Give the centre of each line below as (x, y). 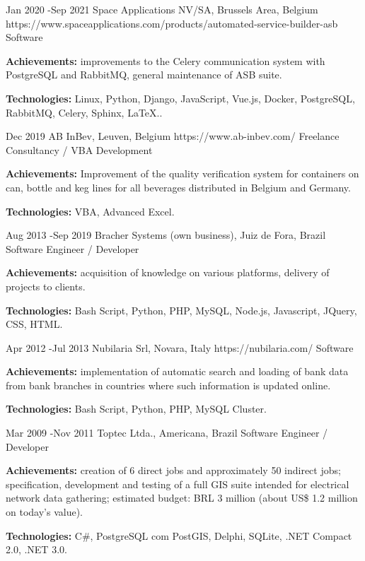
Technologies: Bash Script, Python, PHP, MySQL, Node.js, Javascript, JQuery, (181, 310)
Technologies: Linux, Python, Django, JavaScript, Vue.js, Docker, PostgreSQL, (180, 98)
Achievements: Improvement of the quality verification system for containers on (182, 173)
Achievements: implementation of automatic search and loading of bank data (177, 371)
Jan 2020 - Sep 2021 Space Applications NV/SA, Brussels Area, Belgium (162, 9)
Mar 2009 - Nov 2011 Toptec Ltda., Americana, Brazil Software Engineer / (167, 433)
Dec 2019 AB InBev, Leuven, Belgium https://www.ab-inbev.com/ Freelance (173, 136)
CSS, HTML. (34, 324)
